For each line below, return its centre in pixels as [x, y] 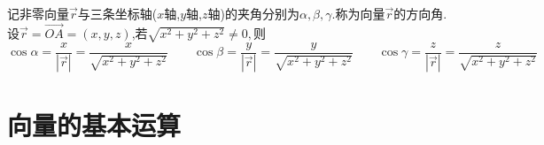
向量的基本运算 [94, 124]
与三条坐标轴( [117, 13]
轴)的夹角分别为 [253, 13]
